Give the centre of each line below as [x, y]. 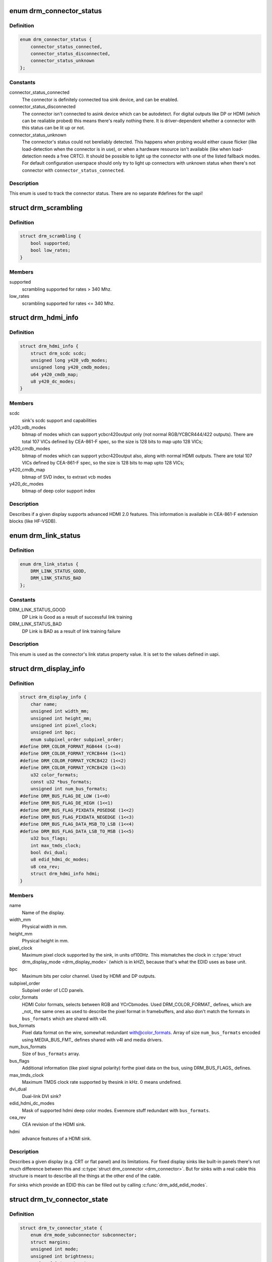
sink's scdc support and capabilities [59, 420]
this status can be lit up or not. [53, 128]
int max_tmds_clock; [56, 845]
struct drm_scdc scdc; [58, 353]
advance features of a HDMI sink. [57, 1139]
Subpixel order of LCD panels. [53, 990]
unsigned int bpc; [53, 732]
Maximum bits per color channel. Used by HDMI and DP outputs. [89, 976]
